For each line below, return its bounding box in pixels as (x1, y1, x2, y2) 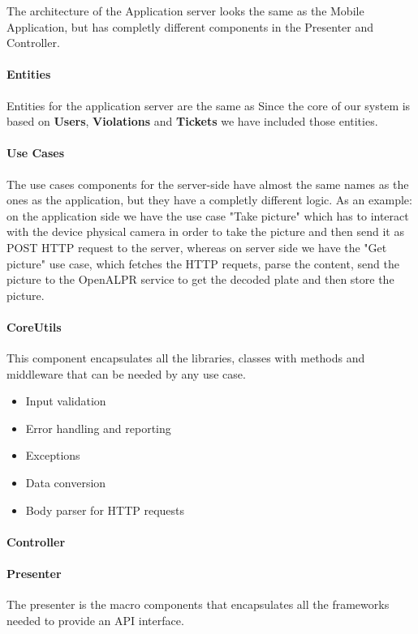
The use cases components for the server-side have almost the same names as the (6, 175, 409, 192)
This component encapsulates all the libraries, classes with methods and (6, 349, 365, 366)
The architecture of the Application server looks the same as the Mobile (6, 2, 364, 19)
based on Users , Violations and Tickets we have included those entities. (6, 113, 378, 130)
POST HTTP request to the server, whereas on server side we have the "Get (6, 238, 387, 255)
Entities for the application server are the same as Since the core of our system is (6, 96, 411, 114)
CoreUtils (6, 318, 62, 335)
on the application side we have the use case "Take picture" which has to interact (6, 207, 409, 224)
